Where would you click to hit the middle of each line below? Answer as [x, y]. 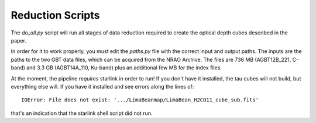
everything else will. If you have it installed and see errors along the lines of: [102, 86]
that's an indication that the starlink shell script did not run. [82, 113]
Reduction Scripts [55, 15]
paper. [18, 40]
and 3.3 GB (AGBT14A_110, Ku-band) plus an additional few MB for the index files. [124, 68]
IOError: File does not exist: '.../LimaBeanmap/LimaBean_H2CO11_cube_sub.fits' [140, 100]
